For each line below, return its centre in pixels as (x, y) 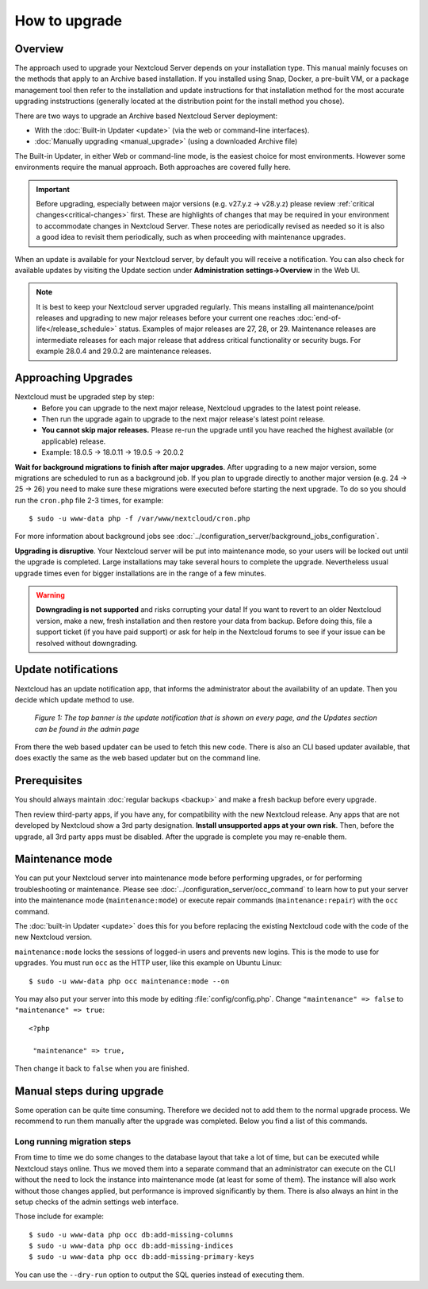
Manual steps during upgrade (89, 1091)
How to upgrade (69, 21)
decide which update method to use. (75, 699)
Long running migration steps (73, 1141)
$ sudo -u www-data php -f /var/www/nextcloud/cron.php (139, 519)
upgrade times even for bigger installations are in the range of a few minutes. (141, 573)
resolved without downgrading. (87, 643)
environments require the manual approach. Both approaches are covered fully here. (153, 167)
